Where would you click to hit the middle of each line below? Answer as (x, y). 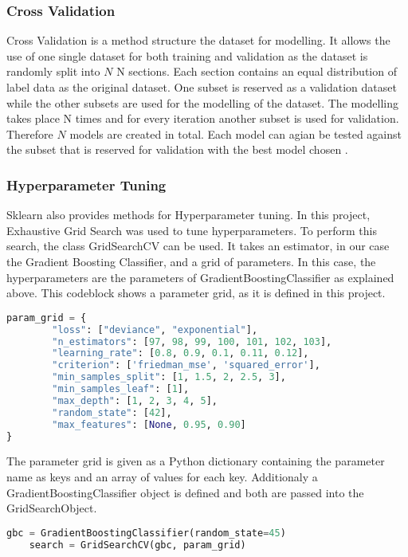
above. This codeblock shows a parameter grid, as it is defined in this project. (196, 293)
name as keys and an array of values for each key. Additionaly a (162, 476)
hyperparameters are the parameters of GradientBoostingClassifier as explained (200, 277)
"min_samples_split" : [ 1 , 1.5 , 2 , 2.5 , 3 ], (169, 377)
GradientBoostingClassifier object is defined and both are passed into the (185, 492)
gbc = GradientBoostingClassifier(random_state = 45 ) (146, 533)
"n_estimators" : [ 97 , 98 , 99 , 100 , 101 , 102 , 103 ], (192, 341)
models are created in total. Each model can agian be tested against (235, 133)
